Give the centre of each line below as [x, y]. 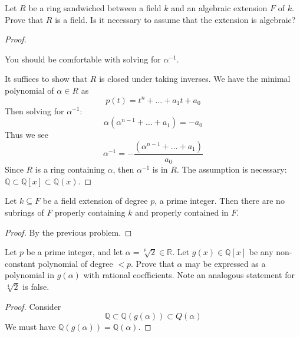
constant [20, 263]
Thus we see [27, 135]
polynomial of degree [75, 263]
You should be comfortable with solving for [83, 59]
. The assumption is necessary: [232, 169]
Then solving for [34, 110]
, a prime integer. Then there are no [220, 201]
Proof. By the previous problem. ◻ [68, 232]
